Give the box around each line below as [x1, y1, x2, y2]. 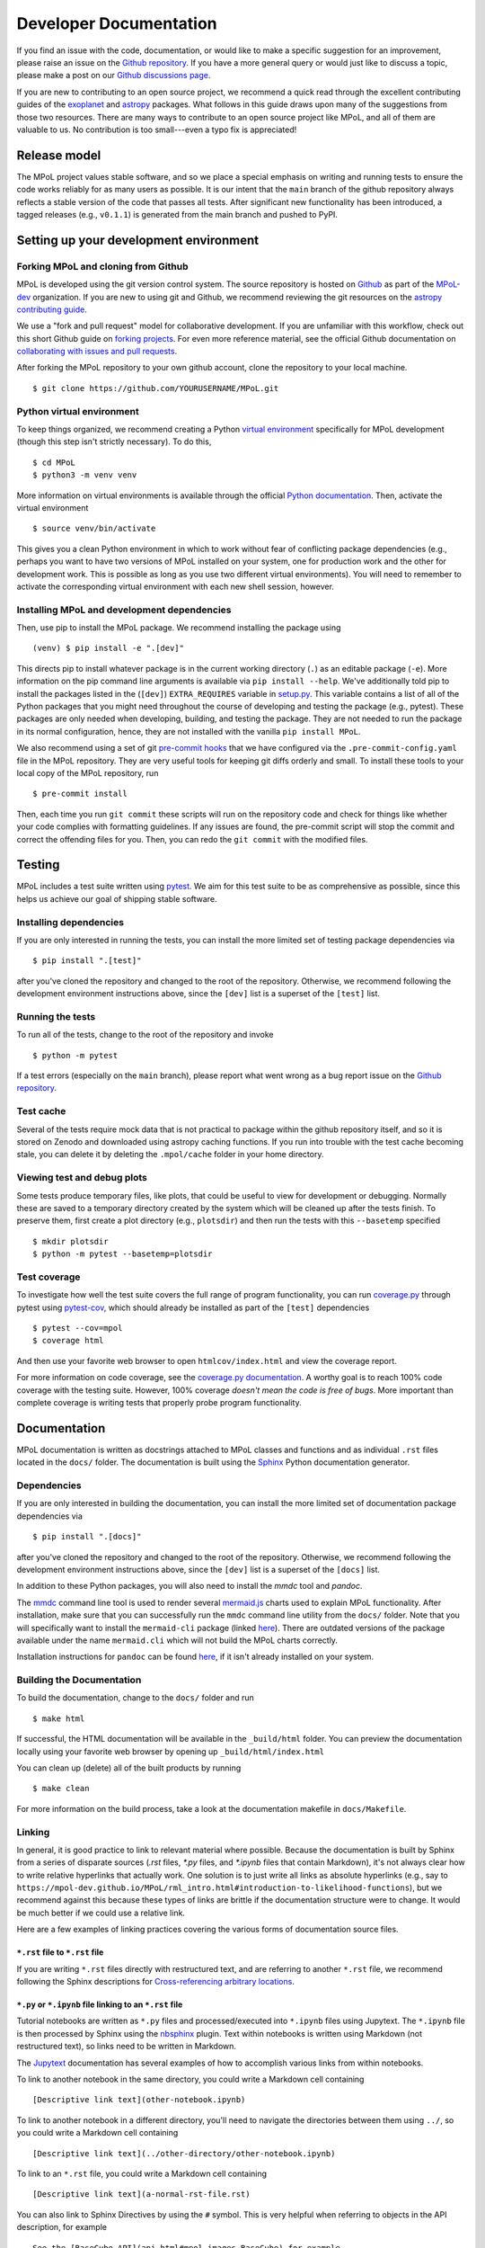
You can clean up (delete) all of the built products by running [16, 1762, 242, 1773]
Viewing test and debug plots [16, 1172, 147, 1184]
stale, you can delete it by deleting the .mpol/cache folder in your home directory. [16, 1149, 324, 1160]
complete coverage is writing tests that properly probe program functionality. [16, 1396, 303, 1407]
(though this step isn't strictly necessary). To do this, [16, 436, 212, 447]
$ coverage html [32, 1335, 104, 1346]
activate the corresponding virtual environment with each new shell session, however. [16, 581, 334, 592]
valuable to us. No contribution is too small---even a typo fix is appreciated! [16, 124, 297, 135]
